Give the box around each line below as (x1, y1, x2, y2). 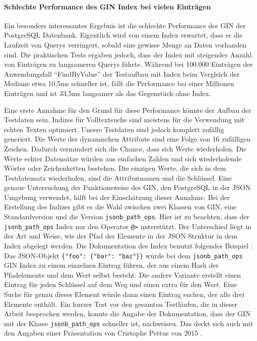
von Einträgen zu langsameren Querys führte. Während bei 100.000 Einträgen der (4, 59, 253, 69)
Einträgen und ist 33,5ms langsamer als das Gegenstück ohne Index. (4, 88, 211, 98)
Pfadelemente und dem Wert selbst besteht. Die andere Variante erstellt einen (4, 269, 241, 280)
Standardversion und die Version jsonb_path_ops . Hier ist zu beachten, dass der (4, 211, 250, 222)
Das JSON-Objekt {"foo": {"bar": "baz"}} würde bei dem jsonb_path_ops (4, 250, 243, 260)
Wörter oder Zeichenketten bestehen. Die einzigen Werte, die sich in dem (4, 163, 226, 173)
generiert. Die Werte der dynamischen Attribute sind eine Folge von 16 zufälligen (4, 134, 251, 144)
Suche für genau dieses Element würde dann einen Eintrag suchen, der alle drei (4, 289, 245, 299)
